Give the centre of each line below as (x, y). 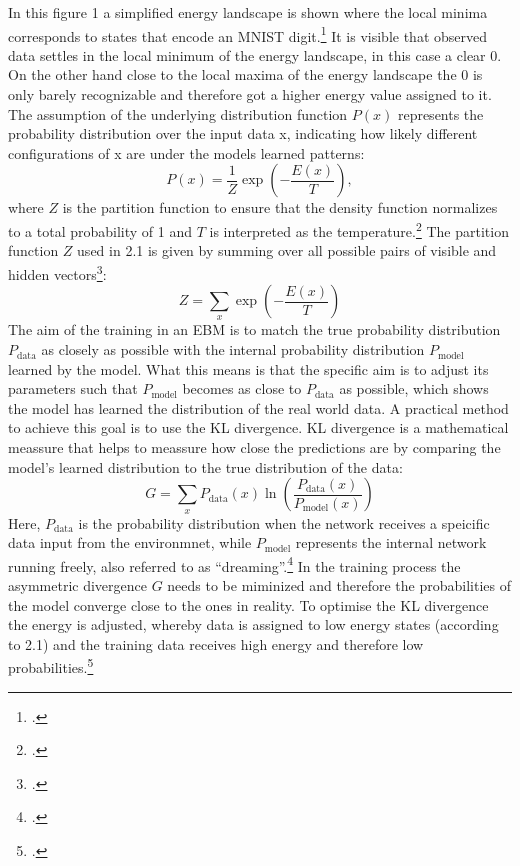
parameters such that (73, 388)
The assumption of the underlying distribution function (178, 113)
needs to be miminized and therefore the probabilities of (339, 585)
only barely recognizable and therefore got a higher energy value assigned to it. (250, 94)
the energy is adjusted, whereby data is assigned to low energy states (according (253, 624)
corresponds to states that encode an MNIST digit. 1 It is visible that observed (247, 34)
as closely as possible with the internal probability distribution (233, 349)
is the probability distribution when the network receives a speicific (284, 522)
